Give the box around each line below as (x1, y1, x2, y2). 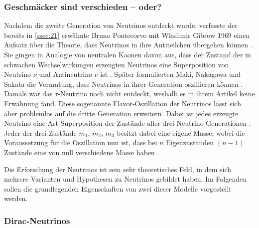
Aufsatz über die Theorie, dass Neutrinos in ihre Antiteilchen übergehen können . (4, 39, 253, 50)
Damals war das (4, 88, 53, 99)
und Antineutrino (39, 69, 93, 79)
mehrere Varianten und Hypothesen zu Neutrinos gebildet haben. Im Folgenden (4, 174, 247, 184)
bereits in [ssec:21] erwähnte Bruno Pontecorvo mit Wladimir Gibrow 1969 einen (4, 29, 250, 40)
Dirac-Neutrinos (4, 214, 70, 227)
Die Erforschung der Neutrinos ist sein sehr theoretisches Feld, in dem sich (4, 164, 232, 174)
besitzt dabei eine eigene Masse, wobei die (117, 127, 245, 138)
